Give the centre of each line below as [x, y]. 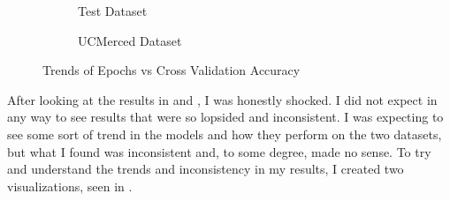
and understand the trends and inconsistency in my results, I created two [206, 169]
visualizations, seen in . [70, 186]
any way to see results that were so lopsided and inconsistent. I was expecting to [225, 117]
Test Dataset [113, 11]
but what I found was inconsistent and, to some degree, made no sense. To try [219, 151]
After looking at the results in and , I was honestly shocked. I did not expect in [222, 99]
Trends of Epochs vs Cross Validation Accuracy [172, 70]
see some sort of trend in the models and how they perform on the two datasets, [225, 134]
